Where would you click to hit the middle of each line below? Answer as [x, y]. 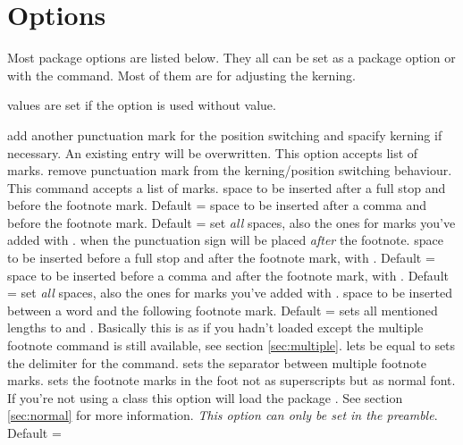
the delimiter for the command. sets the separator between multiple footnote [217, 362]
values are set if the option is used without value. [142, 105]
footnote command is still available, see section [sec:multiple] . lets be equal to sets [231, 345]
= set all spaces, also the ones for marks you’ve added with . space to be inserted [230, 293]
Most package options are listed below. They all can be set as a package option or [231, 58]
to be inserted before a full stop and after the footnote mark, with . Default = [221, 258]
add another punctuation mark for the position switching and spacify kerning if [225, 134]
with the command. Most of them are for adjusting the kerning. [181, 75]
